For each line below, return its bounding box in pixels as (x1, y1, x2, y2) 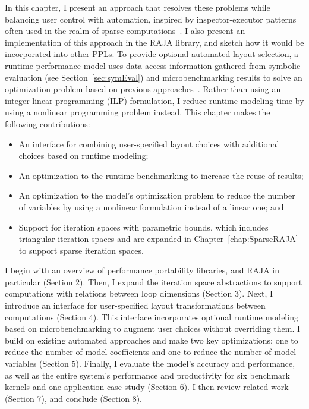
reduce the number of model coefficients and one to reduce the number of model (5, 345, 297, 358)
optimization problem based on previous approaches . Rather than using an (5, 83, 281, 95)
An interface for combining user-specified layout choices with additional (18, 137, 279, 150)
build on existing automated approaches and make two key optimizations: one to (5, 334, 298, 346)
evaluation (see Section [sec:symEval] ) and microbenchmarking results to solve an (5, 71, 302, 83)
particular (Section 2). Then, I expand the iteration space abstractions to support (5, 275, 302, 288)
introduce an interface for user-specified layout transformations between (5, 299, 266, 312)
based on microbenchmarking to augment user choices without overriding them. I (5, 322, 301, 335)
